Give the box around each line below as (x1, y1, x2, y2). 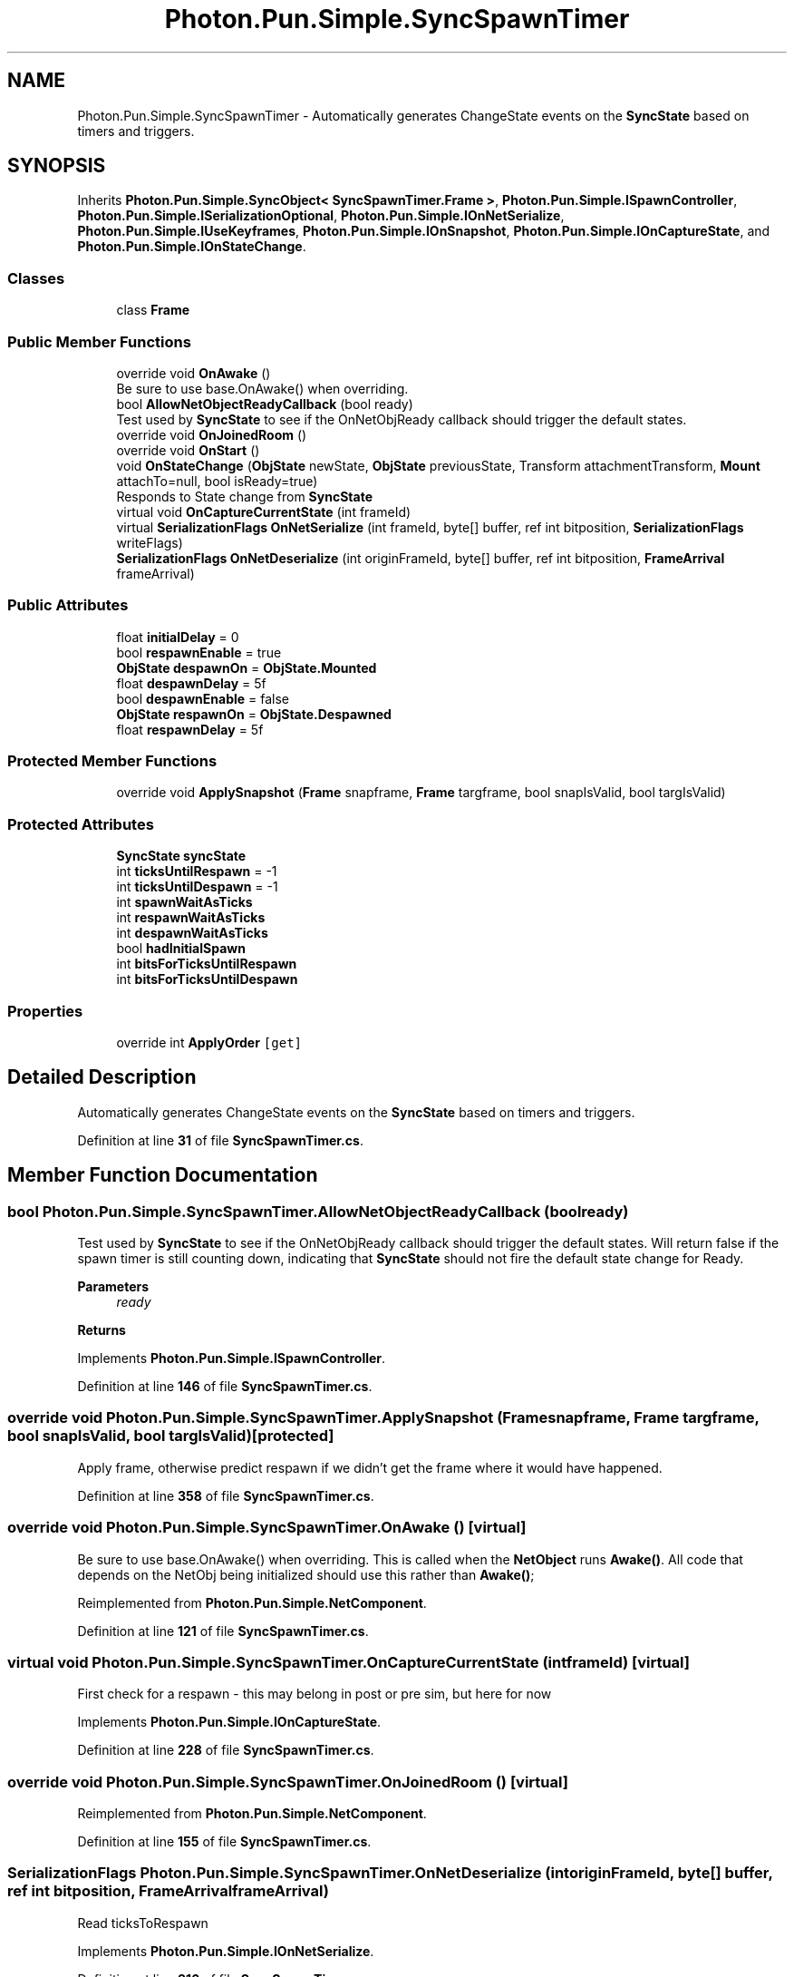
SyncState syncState (116, 848, 247, 864)
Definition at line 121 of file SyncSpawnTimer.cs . (77, 1622, 369, 1639)
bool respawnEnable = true (116, 644, 282, 660)
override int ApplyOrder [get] (116, 1034, 302, 1050)
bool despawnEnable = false (116, 690, 290, 706)
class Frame (116, 302, 190, 318)
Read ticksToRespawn (77, 1914, 208, 1931)
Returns (77, 1322, 126, 1338)
